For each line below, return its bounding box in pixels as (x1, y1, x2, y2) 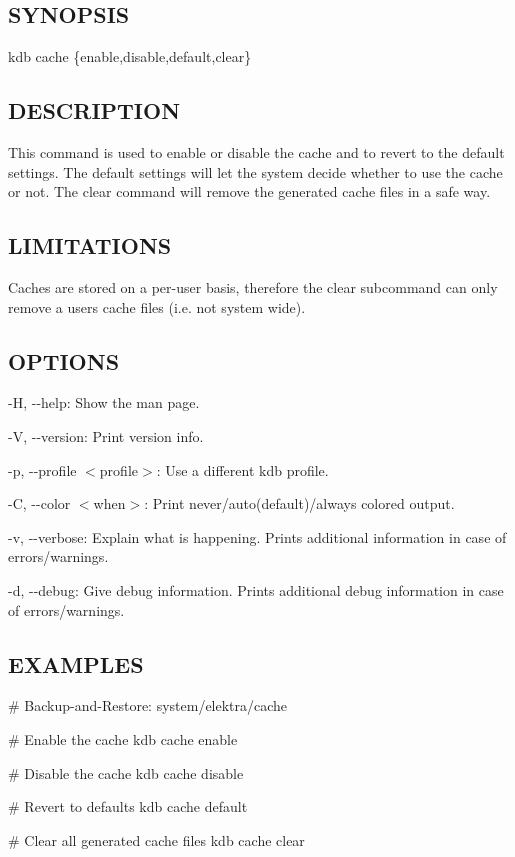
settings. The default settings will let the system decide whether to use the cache (8, 161, 503, 182)
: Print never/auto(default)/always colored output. (144, 493, 455, 514)
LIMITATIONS (8, 230, 172, 261)
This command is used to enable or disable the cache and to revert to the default (8, 142, 505, 162)
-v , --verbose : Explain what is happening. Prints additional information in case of (8, 526, 507, 547)
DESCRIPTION (8, 95, 181, 126)
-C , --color (8, 493, 71, 514)
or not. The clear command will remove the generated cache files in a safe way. (8, 181, 491, 202)
